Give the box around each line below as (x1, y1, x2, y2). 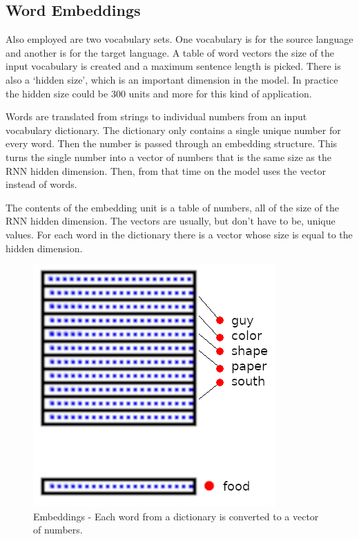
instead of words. (6, 177, 77, 191)
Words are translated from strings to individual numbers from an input (6, 109, 307, 124)
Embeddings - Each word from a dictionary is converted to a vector (33, 509, 319, 523)
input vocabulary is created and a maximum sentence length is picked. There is (6, 59, 341, 73)
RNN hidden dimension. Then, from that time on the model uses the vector (6, 163, 327, 178)
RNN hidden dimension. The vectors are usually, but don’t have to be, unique (6, 214, 336, 228)
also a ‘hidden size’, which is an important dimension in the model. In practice (6, 72, 338, 86)
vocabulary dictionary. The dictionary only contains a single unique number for (6, 122, 341, 137)
